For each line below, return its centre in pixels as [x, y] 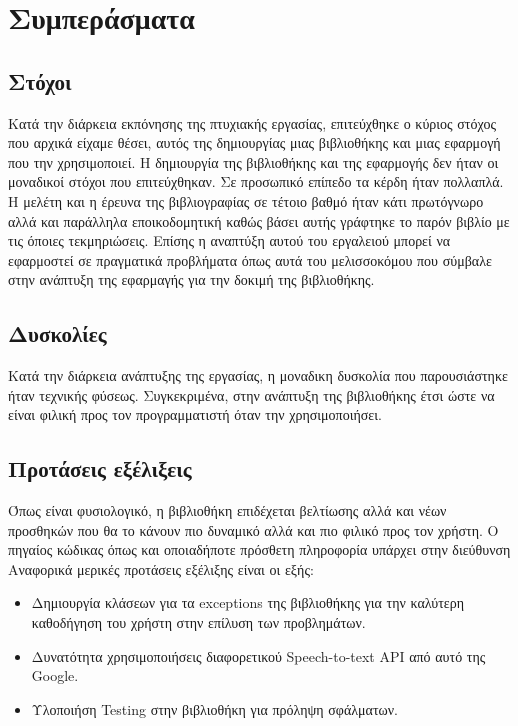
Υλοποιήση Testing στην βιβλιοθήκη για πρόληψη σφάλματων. [214, 708]
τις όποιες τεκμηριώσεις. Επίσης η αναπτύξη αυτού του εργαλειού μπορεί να [229, 240]
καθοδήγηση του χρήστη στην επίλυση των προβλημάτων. [198, 622]
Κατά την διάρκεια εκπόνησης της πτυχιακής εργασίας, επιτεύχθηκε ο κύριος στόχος [252, 122]
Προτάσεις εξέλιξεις [100, 468]
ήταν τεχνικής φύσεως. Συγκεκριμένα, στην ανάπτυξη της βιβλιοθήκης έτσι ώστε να [251, 394]
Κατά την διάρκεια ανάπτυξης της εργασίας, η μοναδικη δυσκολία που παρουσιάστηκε [258, 375]
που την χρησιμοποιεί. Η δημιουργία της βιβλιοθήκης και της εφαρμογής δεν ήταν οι [253, 161]
